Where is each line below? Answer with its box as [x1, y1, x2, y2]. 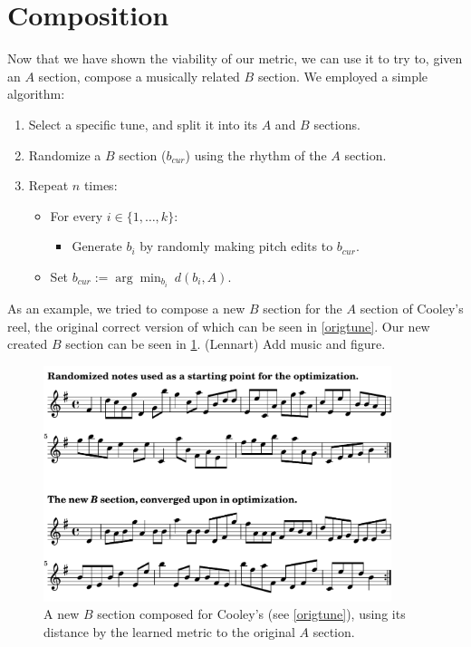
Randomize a [28, 145, 101, 164]
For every [50, 206, 103, 225]
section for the [263, 298, 342, 317]
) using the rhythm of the [185, 145, 327, 164]
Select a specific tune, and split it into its [28, 114, 258, 133]
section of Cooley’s [360, 298, 464, 317]
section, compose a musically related [38, 66, 240, 85]
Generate [72, 237, 122, 256]
